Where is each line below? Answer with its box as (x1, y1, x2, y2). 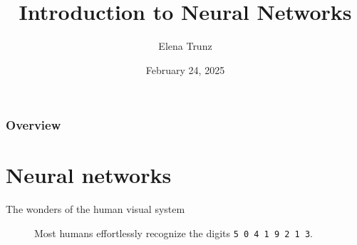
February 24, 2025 (145, 62, 225, 77)
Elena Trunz (158, 38, 212, 53)
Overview (6, 116, 61, 134)
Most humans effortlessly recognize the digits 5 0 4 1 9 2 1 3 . (34, 225, 313, 240)
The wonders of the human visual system (6, 202, 185, 217)
